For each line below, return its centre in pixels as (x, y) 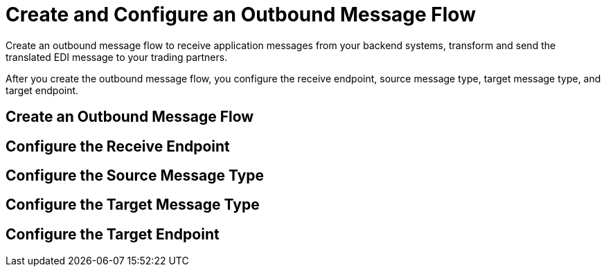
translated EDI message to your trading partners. (117, 57)
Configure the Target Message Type (133, 205)
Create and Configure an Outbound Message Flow (241, 15)
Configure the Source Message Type (135, 176)
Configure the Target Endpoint (113, 234)
